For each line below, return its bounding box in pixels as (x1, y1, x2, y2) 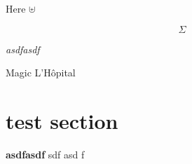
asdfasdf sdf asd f (6, 146, 85, 161)
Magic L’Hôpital (6, 65, 76, 80)
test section (6, 106, 118, 135)
